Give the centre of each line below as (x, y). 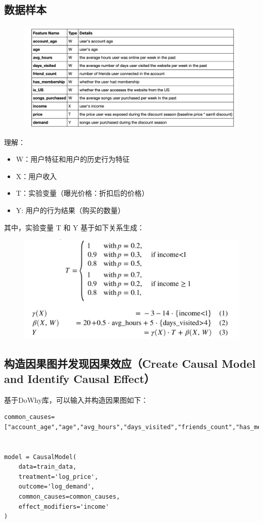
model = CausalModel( (40, 457)
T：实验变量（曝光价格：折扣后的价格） (82, 193)
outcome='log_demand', (56, 487)
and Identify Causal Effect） (80, 378)
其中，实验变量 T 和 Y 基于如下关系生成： (74, 227)
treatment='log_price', (58, 477)
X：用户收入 (36, 176)
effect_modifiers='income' (64, 507)
